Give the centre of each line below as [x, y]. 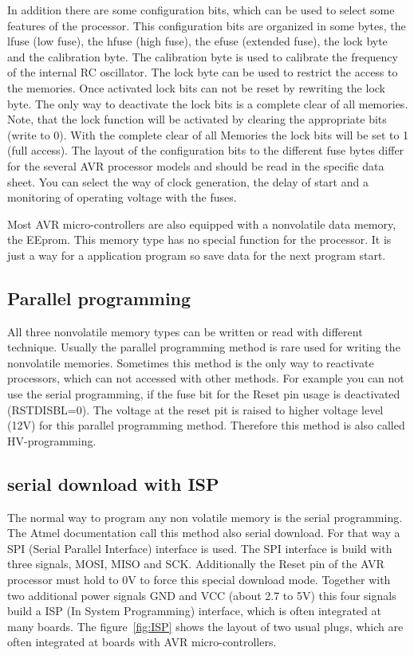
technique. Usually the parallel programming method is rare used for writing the [204, 347]
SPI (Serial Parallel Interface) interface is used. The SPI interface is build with [200, 548]
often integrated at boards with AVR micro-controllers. [142, 642]
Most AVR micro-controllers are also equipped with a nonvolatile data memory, [202, 224]
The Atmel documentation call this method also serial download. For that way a [204, 533]
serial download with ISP [113, 483]
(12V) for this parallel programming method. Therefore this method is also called [206, 425]
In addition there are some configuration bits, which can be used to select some [201, 10]
